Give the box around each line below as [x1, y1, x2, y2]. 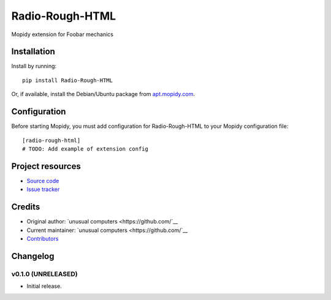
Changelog [11, 251, 55, 261]
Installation [11, 47, 55, 57]
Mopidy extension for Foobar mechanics [11, 31, 113, 38]
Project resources [11, 161, 81, 171]
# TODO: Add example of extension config [22, 145, 148, 152]
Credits [11, 202, 40, 212]
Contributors [26, 234, 59, 242]
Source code [26, 177, 59, 184]
